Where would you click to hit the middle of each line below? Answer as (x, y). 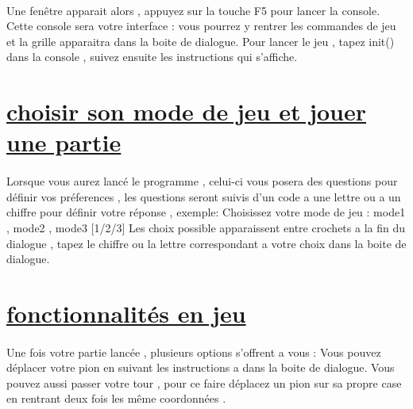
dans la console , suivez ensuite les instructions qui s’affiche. (152, 57)
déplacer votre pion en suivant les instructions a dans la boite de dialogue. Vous (201, 367)
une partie (64, 142)
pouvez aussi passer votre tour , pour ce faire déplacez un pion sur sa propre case (204, 382)
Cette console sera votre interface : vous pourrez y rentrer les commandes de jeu (201, 26)
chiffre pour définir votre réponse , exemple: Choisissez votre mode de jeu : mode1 (206, 212)
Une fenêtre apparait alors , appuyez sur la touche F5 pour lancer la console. (193, 10)
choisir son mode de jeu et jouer (187, 111)
